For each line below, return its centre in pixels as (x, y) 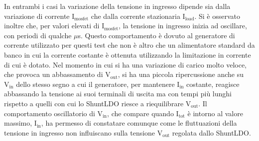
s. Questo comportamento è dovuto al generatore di (156, 35)
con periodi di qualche (38, 35)
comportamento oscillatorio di (50, 113)
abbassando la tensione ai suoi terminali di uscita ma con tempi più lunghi (118, 94)
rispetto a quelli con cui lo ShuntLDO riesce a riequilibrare (94, 103)
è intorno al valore (215, 113)
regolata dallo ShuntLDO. (211, 132)
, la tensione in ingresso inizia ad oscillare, (183, 26)
